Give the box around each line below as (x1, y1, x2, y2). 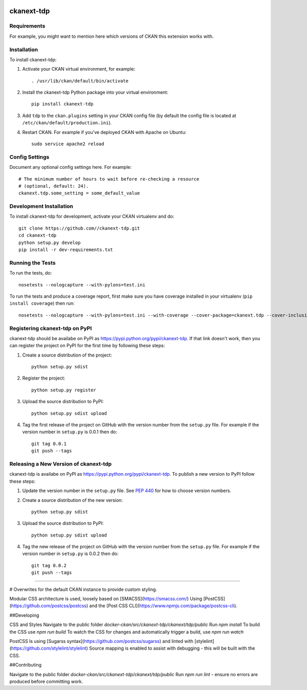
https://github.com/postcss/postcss (11, 603, 87, 609)
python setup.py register (31, 387, 97, 393)
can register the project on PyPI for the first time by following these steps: (9, 343, 165, 349)
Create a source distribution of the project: (22, 352, 112, 358)
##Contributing (9, 662, 42, 668)
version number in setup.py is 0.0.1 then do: (22, 429, 118, 435)
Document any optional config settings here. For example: (9, 164, 132, 170)
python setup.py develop (18, 239, 81, 246)
